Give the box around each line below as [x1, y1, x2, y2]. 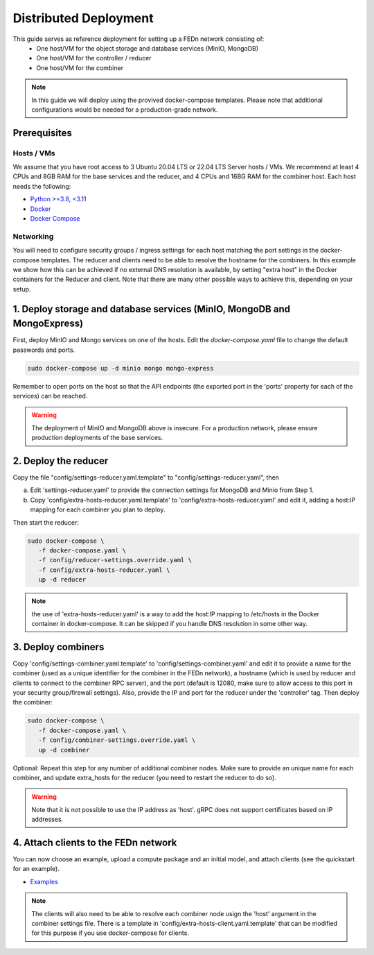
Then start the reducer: [12, 518, 80, 527]
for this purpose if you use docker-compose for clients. [31, 929, 190, 937]
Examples [30, 877, 58, 886]
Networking [12, 231, 54, 241]
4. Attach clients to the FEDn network [12, 836, 177, 848]
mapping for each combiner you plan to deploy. [30, 505, 166, 514]
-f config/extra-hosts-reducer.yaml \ [38, 566, 170, 574]
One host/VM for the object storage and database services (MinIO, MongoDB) [36, 44, 259, 52]
